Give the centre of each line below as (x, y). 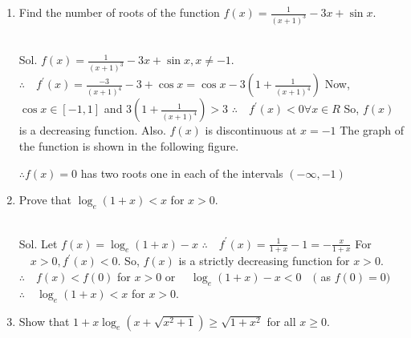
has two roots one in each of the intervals (182, 173)
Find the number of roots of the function (119, 12)
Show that (44, 321)
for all (281, 321)
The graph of (372, 130)
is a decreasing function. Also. (92, 130)
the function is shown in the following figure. (129, 145)
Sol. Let (38, 243)
